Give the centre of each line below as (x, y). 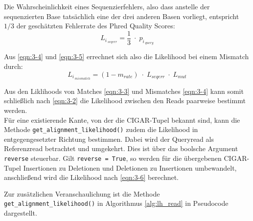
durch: (13, 66)
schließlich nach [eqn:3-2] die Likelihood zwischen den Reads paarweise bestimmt (125, 100)
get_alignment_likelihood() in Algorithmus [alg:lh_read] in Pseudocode (116, 203)
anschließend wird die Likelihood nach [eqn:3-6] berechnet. (92, 177)
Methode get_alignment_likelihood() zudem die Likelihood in (101, 129)
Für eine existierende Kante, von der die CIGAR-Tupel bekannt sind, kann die (122, 120)
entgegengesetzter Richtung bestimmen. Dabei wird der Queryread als (109, 139)
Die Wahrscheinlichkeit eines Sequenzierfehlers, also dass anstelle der (107, 6)
